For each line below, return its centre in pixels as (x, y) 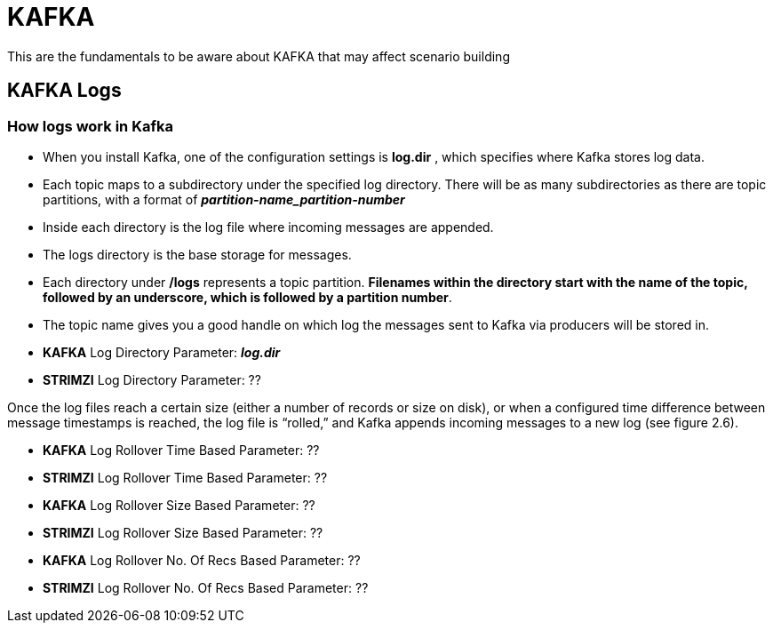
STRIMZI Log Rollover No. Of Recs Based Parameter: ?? (206, 587)
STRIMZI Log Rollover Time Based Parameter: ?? (185, 477)
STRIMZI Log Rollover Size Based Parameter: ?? (183, 532)
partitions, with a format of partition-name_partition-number (224, 199)
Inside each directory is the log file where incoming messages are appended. (268, 227)
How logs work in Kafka (90, 126)
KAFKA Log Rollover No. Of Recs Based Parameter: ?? (202, 560)
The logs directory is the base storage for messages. (197, 254)
